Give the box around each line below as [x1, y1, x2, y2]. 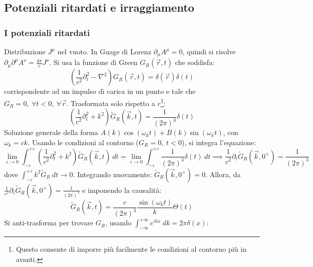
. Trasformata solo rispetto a [66, 97, 155, 108]
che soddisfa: [175, 57, 215, 68]
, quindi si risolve [182, 46, 236, 56]
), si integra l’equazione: [182, 137, 256, 147]
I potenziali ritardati [4, 26, 90, 39]
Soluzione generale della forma [4, 127, 98, 138]
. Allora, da [205, 169, 241, 179]
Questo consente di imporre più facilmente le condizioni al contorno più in [16, 244, 247, 254]
